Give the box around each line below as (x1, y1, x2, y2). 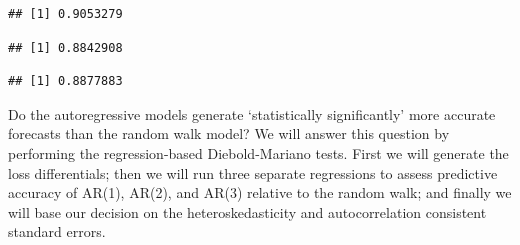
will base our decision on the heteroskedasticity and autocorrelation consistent (8, 201, 487, 222)
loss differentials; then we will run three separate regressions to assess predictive (8, 162, 498, 183)
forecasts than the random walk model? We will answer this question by (8, 123, 450, 144)
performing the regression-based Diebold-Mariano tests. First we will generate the (8, 142, 509, 163)
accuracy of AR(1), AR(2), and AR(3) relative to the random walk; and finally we (8, 182, 512, 203)
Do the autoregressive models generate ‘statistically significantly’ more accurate (8, 103, 496, 124)
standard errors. (8, 221, 106, 242)
